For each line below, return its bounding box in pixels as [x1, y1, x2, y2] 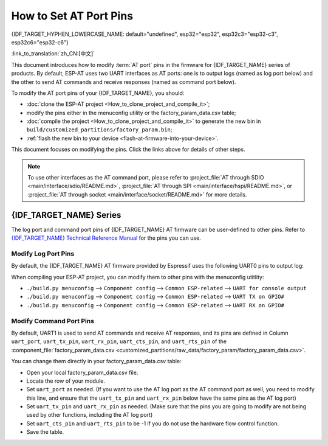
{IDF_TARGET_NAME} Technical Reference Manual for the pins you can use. [11, 234, 202, 242]
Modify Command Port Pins [11, 316, 94, 325]
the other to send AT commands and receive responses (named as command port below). [11, 78, 236, 85]
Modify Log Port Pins [11, 249, 75, 258]
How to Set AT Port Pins [11, 9, 134, 23]
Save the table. [26, 428, 64, 436]
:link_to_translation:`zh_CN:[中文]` [11, 50, 95, 57]
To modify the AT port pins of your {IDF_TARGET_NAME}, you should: [11, 89, 185, 97]
